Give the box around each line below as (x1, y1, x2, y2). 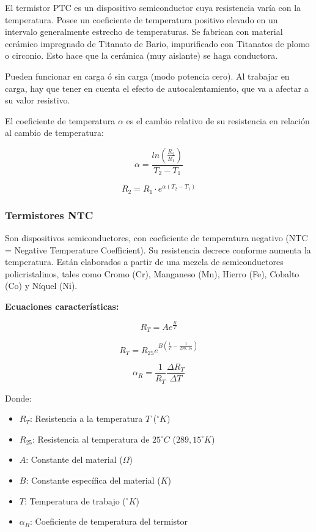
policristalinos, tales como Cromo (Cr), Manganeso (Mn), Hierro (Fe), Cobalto (5, 267, 299, 280)
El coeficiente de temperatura (5, 114, 116, 127)
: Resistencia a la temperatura (29, 412, 143, 425)
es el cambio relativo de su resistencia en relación (126, 114, 310, 127)
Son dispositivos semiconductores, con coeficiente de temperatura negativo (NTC (5, 231, 308, 244)
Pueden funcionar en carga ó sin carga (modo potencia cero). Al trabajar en (5, 69, 290, 82)
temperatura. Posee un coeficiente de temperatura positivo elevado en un (5, 13, 278, 26)
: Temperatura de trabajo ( (24, 494, 126, 507)
